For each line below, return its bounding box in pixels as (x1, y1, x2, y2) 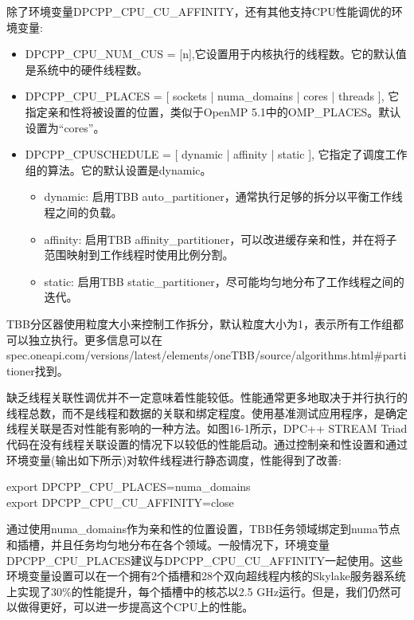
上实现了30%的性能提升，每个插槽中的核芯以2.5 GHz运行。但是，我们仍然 (6, 583, 390, 599)
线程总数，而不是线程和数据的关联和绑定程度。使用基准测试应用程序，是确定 (6, 404, 408, 421)
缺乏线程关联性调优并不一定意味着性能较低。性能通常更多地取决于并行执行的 (6, 389, 408, 406)
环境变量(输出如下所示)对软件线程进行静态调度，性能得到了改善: (6, 451, 342, 468)
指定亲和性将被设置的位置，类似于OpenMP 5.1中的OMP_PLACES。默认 (25, 103, 401, 120)
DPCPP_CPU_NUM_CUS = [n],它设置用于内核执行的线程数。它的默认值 (25, 45, 407, 62)
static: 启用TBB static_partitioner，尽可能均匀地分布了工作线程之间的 (44, 273, 404, 289)
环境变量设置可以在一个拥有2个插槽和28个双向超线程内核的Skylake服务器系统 (6, 567, 406, 584)
